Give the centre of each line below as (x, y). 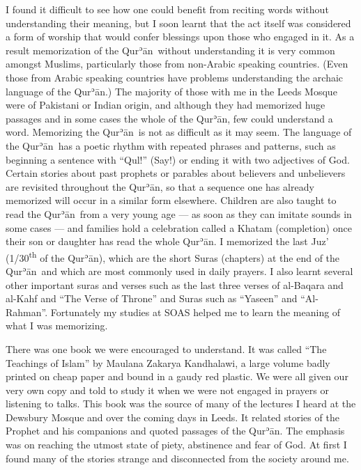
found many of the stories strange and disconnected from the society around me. (177, 458)
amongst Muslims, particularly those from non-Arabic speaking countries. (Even (177, 64)
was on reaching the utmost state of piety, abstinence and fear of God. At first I (176, 445)
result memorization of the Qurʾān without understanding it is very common (170, 50)
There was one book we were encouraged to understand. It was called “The (166, 348)
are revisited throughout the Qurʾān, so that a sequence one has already (160, 186)
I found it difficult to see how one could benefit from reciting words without (167, 9)
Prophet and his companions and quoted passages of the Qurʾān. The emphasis (175, 431)
